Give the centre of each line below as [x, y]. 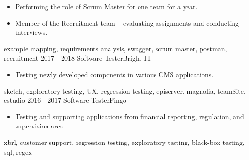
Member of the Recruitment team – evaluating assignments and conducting [127, 23]
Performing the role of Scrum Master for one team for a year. [106, 6]
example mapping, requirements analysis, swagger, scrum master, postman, [116, 48]
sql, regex [18, 152]
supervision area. [40, 126]
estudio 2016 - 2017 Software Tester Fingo [65, 100]
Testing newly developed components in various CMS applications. [114, 74]
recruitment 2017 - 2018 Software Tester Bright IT [78, 58]
